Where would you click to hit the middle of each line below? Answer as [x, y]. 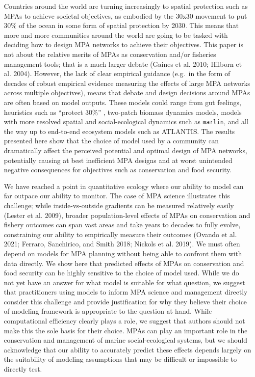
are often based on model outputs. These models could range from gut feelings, [123, 102]
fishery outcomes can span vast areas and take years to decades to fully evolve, [122, 225]
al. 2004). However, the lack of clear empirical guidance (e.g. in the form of [117, 73]
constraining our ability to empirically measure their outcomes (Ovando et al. [120, 234]
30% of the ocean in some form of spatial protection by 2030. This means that [121, 25]
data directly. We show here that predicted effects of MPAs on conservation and [124, 263]
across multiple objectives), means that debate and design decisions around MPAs [127, 93]
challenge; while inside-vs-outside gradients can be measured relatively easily [119, 205]
